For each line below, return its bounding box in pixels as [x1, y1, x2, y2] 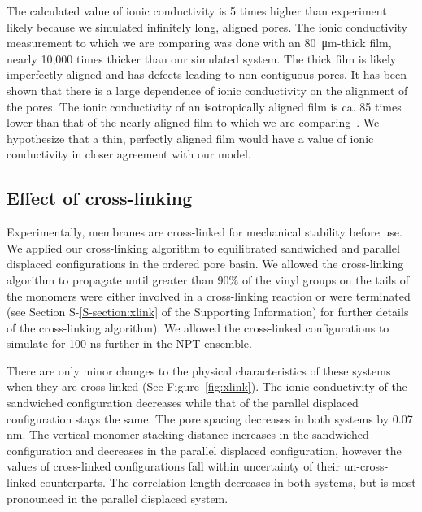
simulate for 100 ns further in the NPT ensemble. [7, 335, 252, 352]
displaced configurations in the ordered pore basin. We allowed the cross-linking [7, 255, 404, 272]
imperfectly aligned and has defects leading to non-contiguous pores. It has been [7, 66, 407, 83]
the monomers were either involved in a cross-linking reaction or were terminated [7, 287, 411, 304]
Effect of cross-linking [7, 185, 193, 210]
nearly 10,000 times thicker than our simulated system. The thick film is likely [7, 50, 397, 67]
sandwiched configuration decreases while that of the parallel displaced [7, 394, 359, 411]
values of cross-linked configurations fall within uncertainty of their [7, 458, 341, 475]
